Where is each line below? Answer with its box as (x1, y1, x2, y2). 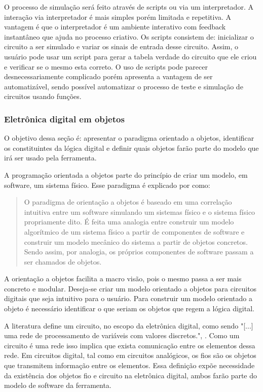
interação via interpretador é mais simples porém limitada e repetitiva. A (4, 11, 232, 22)
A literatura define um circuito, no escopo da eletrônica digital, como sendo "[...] (4, 320, 253, 331)
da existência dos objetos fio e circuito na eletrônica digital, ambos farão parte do (4, 370, 257, 380)
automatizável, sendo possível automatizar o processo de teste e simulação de (4, 81, 243, 91)
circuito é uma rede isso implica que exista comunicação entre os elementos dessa (4, 340, 255, 350)
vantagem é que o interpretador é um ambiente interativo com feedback (4, 21, 226, 32)
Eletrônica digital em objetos (4, 112, 125, 125)
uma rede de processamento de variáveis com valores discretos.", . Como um (4, 330, 240, 341)
